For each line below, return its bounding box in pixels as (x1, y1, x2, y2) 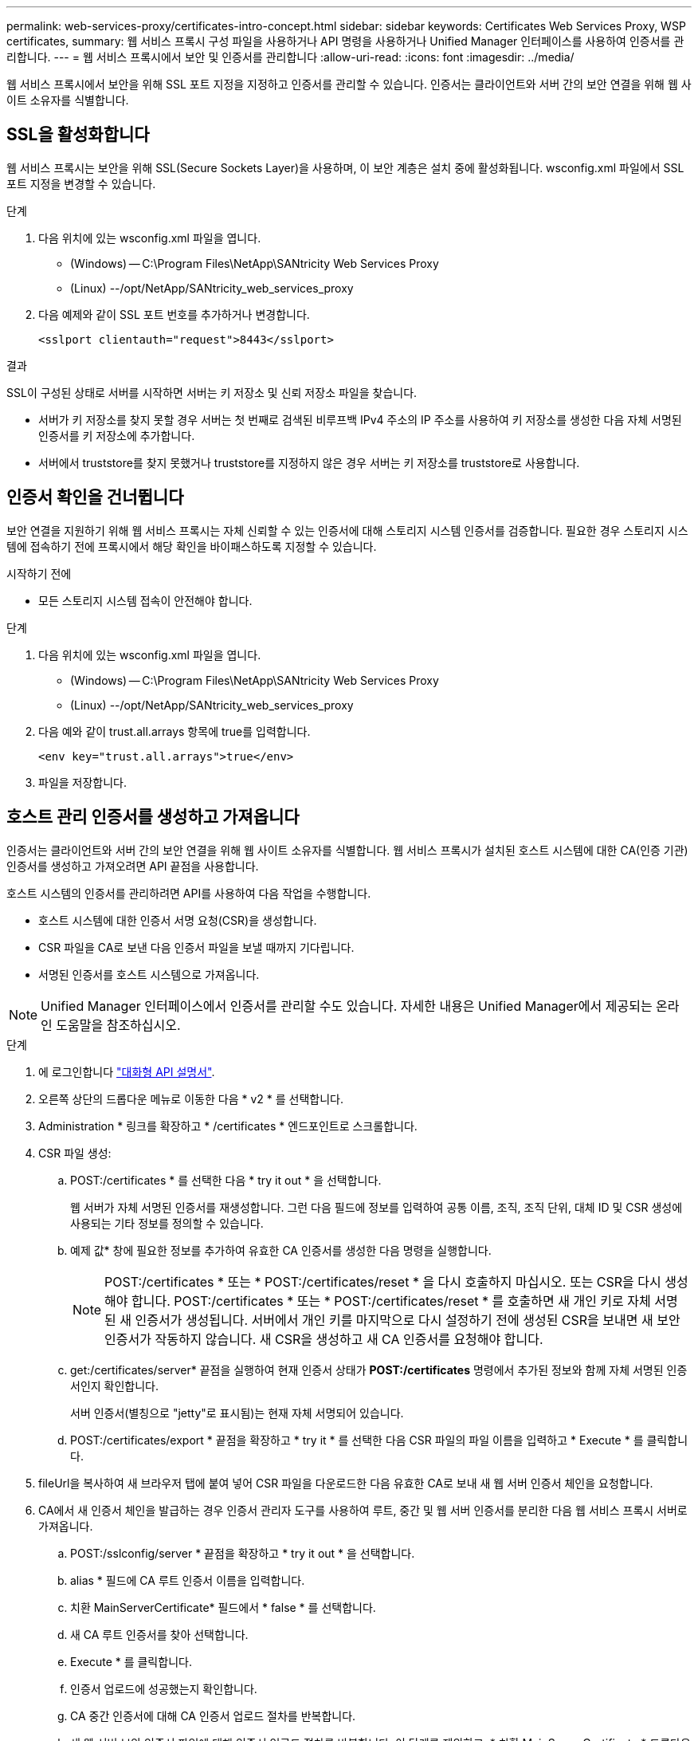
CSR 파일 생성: (38, 1146, 112, 1160)
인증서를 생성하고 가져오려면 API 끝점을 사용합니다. (6, 859, 259, 873)
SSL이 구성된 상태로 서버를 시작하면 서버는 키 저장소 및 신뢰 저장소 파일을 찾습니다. (6, 385, 418, 399)
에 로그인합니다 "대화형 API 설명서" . (38, 1064, 215, 1079)
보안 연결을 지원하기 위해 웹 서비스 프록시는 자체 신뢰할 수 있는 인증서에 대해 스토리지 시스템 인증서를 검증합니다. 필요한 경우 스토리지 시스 (6, 523, 688, 537)
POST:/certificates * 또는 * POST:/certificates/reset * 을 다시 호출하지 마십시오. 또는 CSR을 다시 (104, 1273, 661, 1290)
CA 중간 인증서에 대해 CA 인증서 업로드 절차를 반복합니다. (70, 1708, 356, 1723)
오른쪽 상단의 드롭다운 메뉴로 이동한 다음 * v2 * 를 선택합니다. (38, 1091, 343, 1106)
